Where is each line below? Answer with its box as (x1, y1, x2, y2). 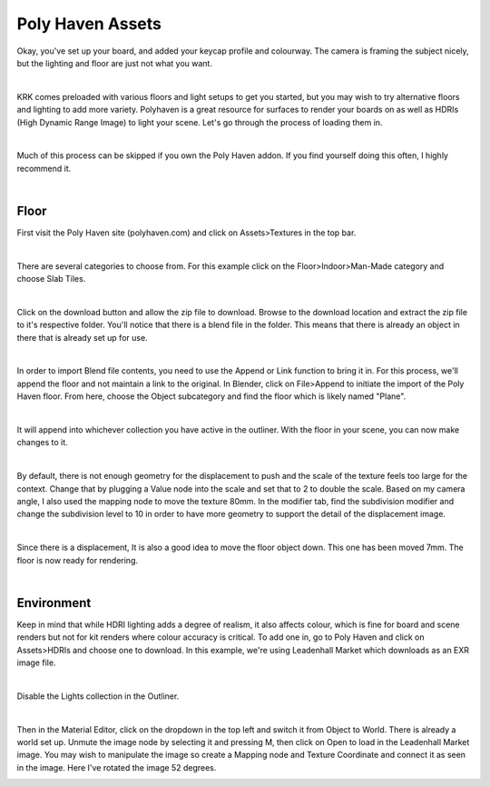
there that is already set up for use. (16, 332, 149, 343)
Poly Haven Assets (16, 14, 162, 34)
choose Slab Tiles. (16, 274, 86, 284)
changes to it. (16, 437, 68, 448)
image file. (16, 657, 56, 668)
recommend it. (16, 163, 72, 174)
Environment (16, 595, 92, 611)
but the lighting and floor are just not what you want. (16, 57, 213, 68)
